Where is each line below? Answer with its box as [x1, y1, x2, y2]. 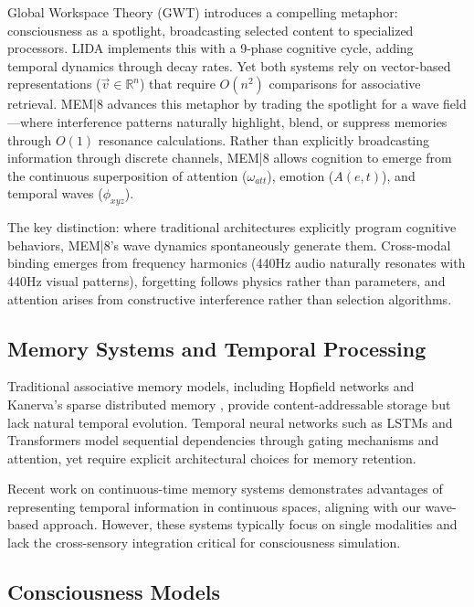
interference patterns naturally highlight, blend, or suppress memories [57, 112, 448, 131]
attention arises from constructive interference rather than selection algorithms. [7, 289, 452, 308]
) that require [140, 74, 216, 93]
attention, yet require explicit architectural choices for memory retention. [7, 448, 416, 467]
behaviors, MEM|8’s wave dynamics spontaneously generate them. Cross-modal [7, 235, 451, 254]
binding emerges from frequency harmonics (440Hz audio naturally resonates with [7, 253, 466, 272]
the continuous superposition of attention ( [7, 165, 248, 185]
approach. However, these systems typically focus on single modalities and [42, 515, 458, 534]
